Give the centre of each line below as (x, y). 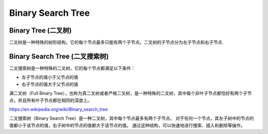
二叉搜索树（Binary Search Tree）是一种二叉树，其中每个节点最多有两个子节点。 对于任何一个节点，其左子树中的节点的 (132, 118)
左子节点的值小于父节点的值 (50, 77)
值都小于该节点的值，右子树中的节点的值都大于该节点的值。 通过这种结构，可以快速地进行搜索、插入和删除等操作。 (127, 125)
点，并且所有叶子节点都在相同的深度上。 (50, 100)
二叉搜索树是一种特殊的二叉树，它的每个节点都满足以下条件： (72, 68)
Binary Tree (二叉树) (40, 30)
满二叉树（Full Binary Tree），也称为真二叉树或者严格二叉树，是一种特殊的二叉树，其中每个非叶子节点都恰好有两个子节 (131, 93)
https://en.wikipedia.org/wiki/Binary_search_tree (59, 109)
